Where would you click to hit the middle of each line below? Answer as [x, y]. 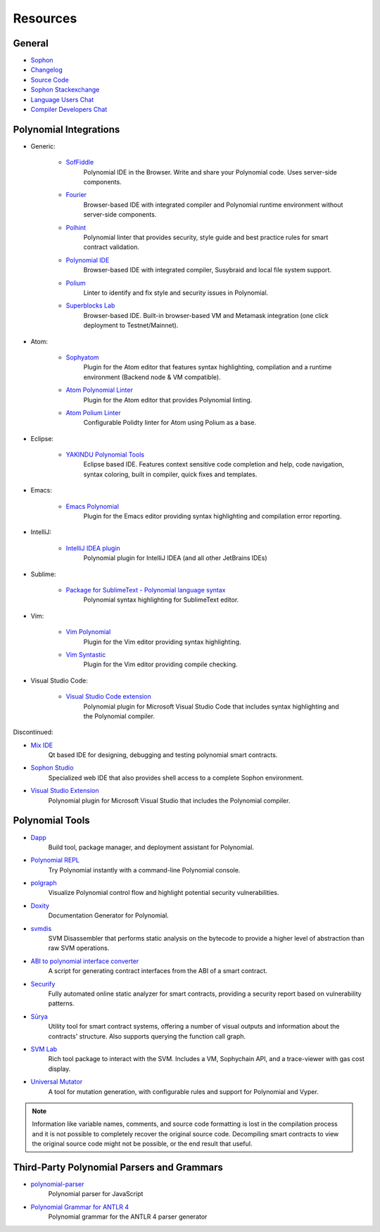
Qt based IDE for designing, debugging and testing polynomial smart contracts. [163, 755]
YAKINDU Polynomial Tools [105, 455]
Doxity [40, 906]
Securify [43, 984]
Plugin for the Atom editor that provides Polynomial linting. [168, 400]
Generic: [43, 146]
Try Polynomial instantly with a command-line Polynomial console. [144, 870]
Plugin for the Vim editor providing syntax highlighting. [162, 642]
